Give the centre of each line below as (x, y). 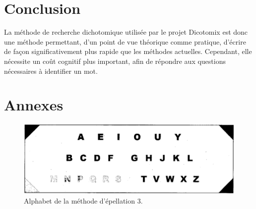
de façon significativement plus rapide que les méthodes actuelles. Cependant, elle (128, 51)
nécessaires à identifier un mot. (51, 71)
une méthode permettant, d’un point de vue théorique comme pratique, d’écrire (125, 41)
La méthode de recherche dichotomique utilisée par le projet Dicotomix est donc (126, 32)
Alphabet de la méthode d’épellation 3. (83, 201)
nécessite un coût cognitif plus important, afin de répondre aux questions (115, 61)
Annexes (34, 105)
